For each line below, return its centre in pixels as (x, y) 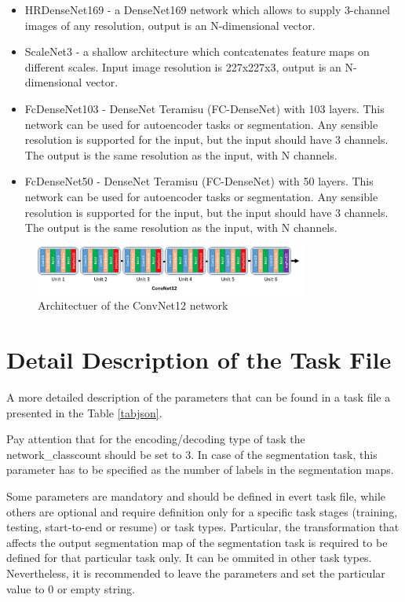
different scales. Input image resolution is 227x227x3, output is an (183, 66)
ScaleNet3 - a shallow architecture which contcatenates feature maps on (197, 51)
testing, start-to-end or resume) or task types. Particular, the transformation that (203, 527)
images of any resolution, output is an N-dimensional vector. (170, 25)
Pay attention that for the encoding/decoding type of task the (156, 439)
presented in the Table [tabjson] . (84, 412)
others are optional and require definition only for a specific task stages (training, (202, 511)
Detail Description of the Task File (199, 360)
